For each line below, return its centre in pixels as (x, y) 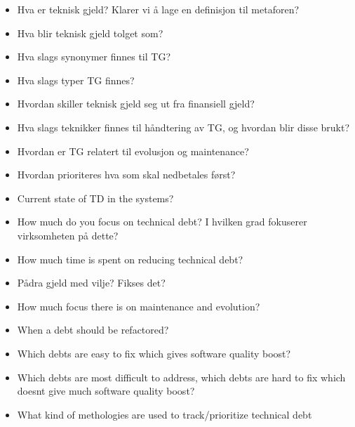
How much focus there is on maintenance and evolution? (139, 306)
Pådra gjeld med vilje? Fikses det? (91, 283)
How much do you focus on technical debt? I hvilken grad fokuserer (162, 222)
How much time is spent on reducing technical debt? (130, 259)
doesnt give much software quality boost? (106, 391)
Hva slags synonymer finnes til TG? (94, 57)
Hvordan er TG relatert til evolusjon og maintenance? (133, 151)
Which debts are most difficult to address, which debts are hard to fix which (181, 377)
